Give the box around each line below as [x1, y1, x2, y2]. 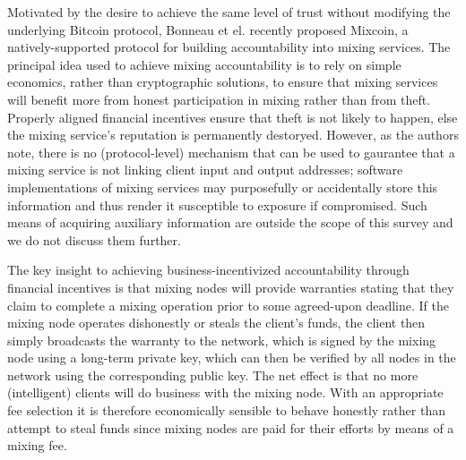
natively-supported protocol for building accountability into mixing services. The [7, 38, 451, 56]
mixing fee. [7, 436, 67, 455]
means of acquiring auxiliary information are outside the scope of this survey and [7, 213, 453, 232]
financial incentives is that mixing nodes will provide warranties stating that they [7, 277, 454, 296]
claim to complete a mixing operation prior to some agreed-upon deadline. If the [7, 295, 449, 314]
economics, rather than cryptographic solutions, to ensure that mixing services [7, 72, 438, 91]
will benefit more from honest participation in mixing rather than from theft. [7, 89, 431, 108]
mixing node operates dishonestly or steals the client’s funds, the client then [7, 313, 426, 332]
